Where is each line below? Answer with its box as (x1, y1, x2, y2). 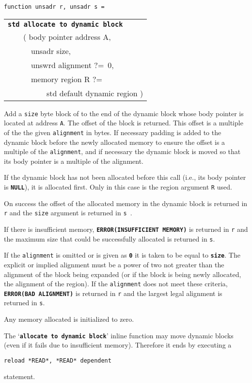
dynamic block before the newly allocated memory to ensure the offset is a (4, 137, 225, 147)
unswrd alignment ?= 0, (31, 59, 114, 70)
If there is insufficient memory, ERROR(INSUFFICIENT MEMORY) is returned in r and (4, 224, 248, 234)
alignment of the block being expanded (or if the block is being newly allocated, (4, 269, 241, 279)
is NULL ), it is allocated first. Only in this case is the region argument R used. (4, 182, 232, 192)
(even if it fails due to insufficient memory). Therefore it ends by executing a (4, 340, 232, 350)
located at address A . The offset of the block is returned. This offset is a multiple (4, 118, 243, 128)
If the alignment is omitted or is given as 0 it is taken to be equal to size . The (4, 250, 240, 260)
